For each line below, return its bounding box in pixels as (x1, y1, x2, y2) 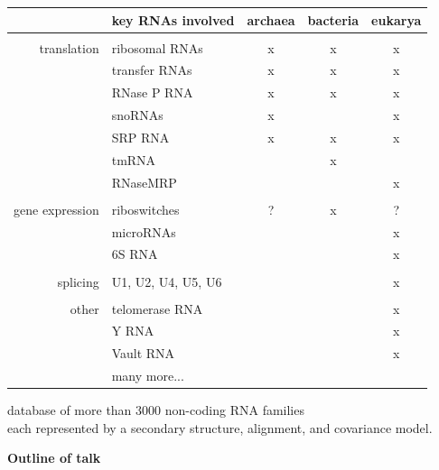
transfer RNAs (111, 60, 192, 79)
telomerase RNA (111, 299, 203, 318)
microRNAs (111, 222, 176, 241)
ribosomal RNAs (111, 38, 203, 57)
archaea (247, 10, 295, 29)
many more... (111, 366, 184, 385)
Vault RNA (111, 344, 175, 363)
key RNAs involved (111, 10, 235, 29)
